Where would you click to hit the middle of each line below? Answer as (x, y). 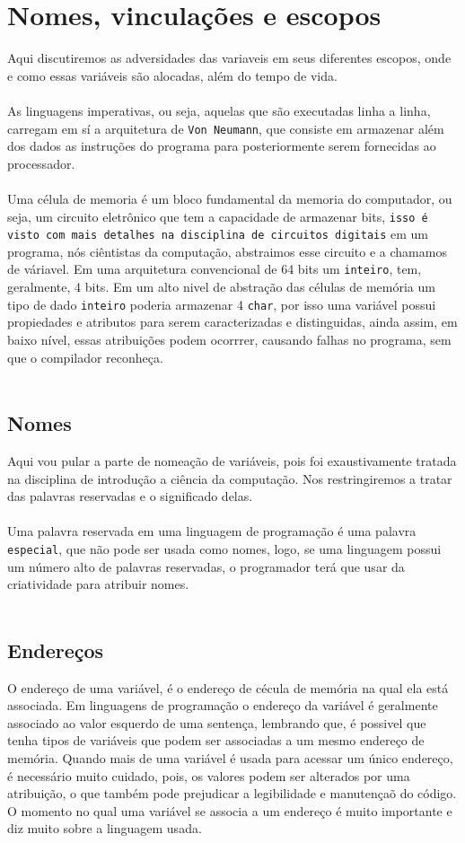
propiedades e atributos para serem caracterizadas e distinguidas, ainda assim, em (232, 322)
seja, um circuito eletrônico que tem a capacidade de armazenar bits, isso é (218, 216)
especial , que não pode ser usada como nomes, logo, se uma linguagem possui (224, 548)
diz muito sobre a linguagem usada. (105, 828)
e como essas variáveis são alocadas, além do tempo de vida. (172, 75)
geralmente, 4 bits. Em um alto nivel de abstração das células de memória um (221, 287)
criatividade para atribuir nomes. (98, 584)
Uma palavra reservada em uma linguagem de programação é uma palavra (212, 531)
